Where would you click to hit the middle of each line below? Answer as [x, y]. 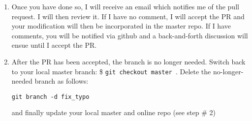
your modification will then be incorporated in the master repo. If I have [121, 26]
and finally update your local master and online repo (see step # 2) [113, 112]
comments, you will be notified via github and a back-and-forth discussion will [130, 35]
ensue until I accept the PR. [54, 45]
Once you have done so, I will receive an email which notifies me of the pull [125, 6]
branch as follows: [62, 81]
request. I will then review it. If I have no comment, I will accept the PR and [128, 16]
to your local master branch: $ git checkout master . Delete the [111, 71]
